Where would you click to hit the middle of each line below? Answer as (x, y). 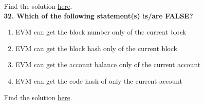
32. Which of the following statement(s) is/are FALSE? (99, 15)
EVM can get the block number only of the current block (101, 32)
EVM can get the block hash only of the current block (96, 48)
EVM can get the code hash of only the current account (99, 80)
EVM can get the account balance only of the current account (108, 64)
